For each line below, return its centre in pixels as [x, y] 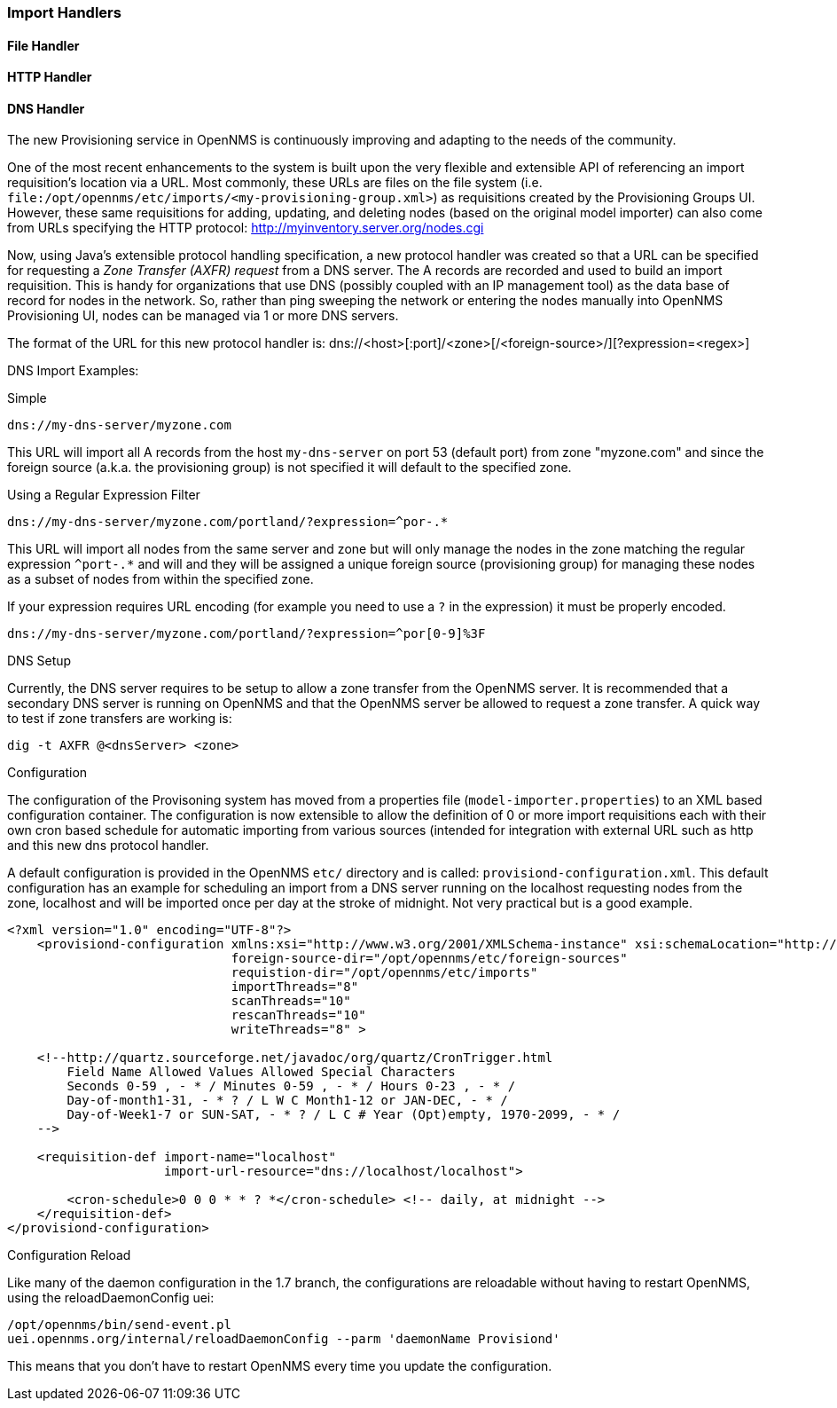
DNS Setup [39, 661]
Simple [27, 398]
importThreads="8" [295, 987]
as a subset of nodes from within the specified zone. [160, 579]
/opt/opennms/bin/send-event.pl [119, 1325]
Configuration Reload [69, 1255]
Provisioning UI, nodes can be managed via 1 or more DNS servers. [203, 316]
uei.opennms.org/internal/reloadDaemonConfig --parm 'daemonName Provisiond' [284, 1339]
